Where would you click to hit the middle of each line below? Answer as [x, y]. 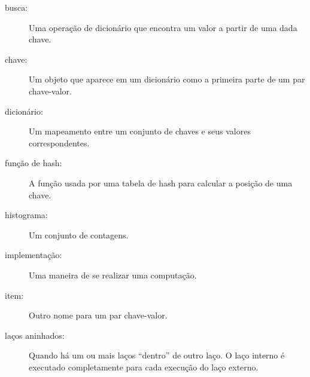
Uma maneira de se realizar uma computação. [113, 275]
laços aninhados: [35, 335]
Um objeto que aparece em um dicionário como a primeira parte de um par [167, 79]
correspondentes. [59, 142]
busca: [16, 7]
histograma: [26, 215]
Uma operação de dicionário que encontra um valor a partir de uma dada [163, 27]
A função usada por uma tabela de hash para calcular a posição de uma [161, 183]
